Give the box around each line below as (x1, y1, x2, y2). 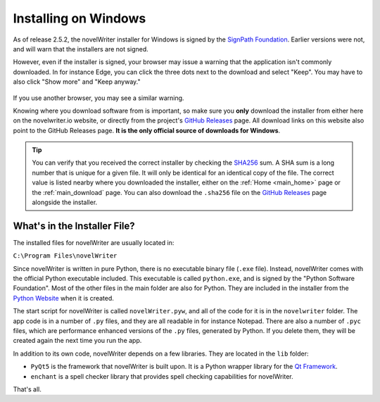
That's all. (13, 385, 42, 394)
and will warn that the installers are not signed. (13, 44, 149, 53)
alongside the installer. (32, 198, 98, 207)
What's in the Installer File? (13, 220, 135, 232)
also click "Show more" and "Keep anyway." (13, 77, 141, 86)
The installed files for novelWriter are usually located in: (13, 238, 175, 246)
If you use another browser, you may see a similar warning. (13, 94, 184, 102)
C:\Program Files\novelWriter (13, 252, 118, 260)
